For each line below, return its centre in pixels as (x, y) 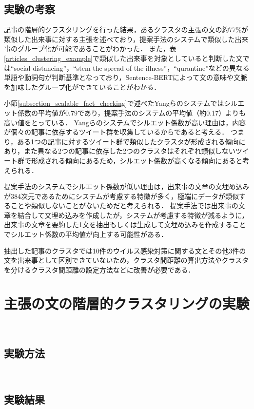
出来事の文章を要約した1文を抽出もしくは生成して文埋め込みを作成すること (125, 224)
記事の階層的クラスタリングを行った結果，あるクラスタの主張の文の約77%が (126, 29)
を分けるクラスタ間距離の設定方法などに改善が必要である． (99, 269)
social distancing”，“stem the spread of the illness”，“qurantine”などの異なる (132, 68)
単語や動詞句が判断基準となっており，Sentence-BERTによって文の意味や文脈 (126, 77)
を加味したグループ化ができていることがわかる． (82, 87)
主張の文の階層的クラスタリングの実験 (127, 303)
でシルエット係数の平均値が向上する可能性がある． (86, 234)
